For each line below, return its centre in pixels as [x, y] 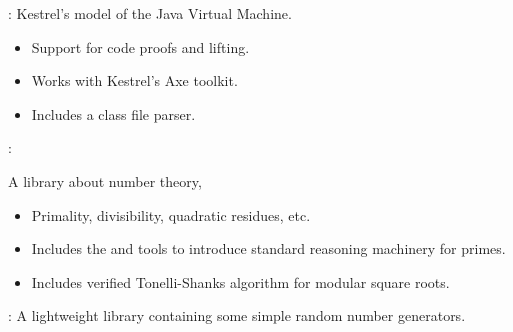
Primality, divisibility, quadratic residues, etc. [171, 214]
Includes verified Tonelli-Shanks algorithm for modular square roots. [240, 281]
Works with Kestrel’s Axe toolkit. [134, 80]
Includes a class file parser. [113, 113]
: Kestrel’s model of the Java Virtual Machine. [150, 13]
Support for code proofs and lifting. [140, 46]
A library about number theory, [105, 180]
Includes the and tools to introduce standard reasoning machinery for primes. [268, 248]
